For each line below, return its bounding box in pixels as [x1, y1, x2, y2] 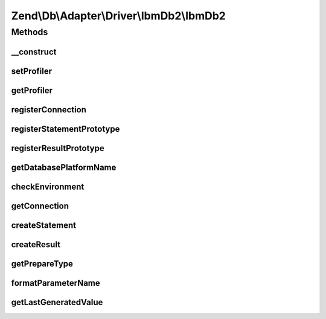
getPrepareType [11, 259, 74, 269]
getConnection [11, 201, 69, 211]
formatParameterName [11, 278, 100, 288]
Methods [11, 27, 48, 37]
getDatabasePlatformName [11, 162, 117, 172]
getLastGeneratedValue [11, 297, 103, 308]
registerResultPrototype [11, 143, 105, 153]
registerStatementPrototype [11, 124, 120, 134]
